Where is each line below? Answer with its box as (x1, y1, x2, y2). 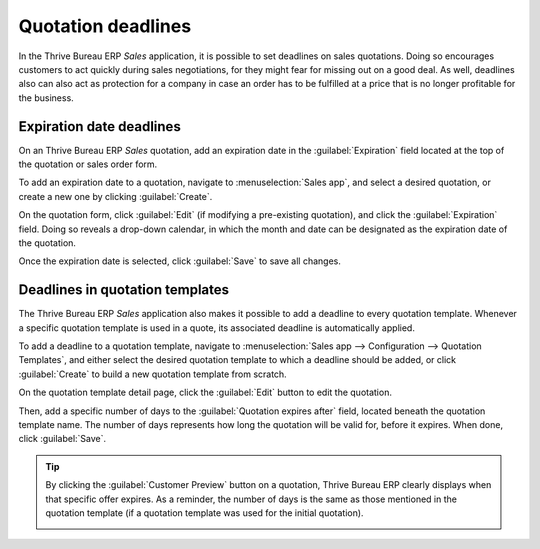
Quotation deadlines (18, 15, 192, 37)
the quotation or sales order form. (18, 158, 158, 170)
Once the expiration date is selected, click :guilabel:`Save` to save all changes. (18, 255, 342, 267)
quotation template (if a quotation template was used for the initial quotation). (45, 506, 364, 519)
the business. (18, 91, 74, 104)
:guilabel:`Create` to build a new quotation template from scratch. (18, 368, 287, 380)
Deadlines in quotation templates (18, 281, 230, 299)
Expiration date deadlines (18, 118, 182, 135)
